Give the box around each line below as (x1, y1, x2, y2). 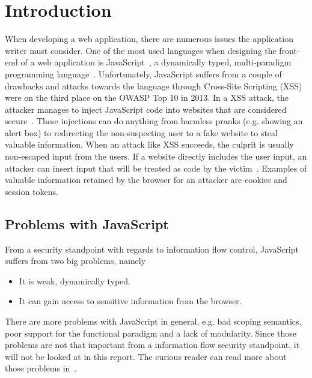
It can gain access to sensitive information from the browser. (19, 295, 242, 307)
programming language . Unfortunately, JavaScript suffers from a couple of (5, 67, 282, 80)
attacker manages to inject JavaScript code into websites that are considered (5, 103, 287, 115)
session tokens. (5, 185, 58, 197)
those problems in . (5, 362, 77, 374)
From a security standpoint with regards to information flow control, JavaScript (5, 242, 299, 255)
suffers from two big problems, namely (5, 254, 146, 267)
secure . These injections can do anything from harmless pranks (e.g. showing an (5, 115, 303, 127)
